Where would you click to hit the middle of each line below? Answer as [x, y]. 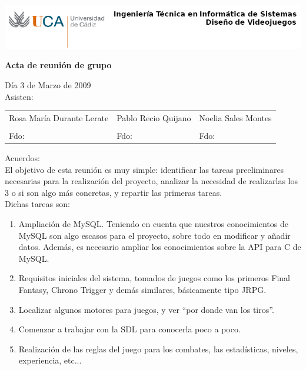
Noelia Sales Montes [235, 117]
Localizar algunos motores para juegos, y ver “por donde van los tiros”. [146, 309]
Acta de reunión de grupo [58, 65]
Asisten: [19, 96]
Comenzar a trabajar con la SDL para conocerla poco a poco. [129, 329]
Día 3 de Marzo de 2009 [48, 84]
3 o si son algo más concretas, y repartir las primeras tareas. [114, 192]
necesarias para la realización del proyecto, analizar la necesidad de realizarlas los [152, 181]
